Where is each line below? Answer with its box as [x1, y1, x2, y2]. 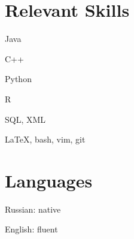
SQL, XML [5, 113, 46, 125]
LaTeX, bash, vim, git [5, 133, 86, 146]
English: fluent [5, 223, 58, 235]
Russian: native [5, 202, 61, 215]
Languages [5, 168, 93, 192]
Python [5, 72, 32, 85]
